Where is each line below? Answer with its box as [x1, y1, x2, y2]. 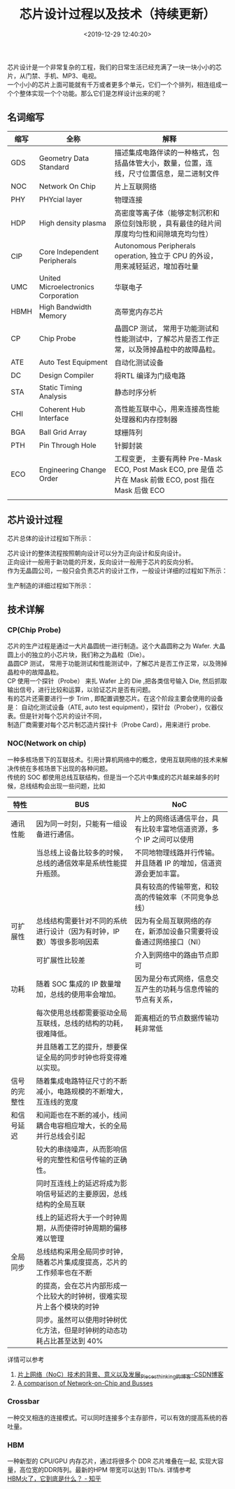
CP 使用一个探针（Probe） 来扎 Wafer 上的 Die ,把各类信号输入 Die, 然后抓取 [7, 677, 227, 685]
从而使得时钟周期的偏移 [50, 1223, 128, 1233]
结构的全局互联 [36, 1199, 86, 1209]
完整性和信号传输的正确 [50, 1154, 128, 1164]
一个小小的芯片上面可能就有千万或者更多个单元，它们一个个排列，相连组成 [7, 80, 222, 88]
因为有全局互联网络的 [134, 916, 205, 925]
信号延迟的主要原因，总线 [43, 1189, 128, 1198]
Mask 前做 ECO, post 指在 [130, 475, 215, 484]
